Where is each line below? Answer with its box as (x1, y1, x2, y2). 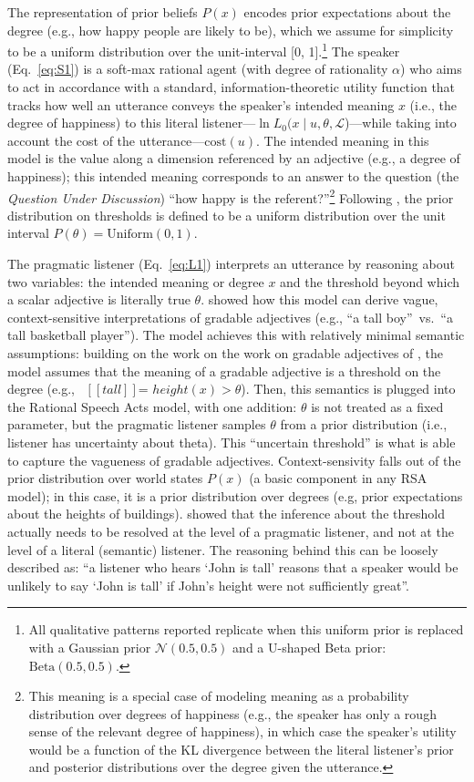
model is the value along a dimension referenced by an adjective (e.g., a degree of (7, 149, 460, 168)
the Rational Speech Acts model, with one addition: (7, 396, 297, 416)
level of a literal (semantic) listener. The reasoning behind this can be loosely (7, 540, 438, 559)
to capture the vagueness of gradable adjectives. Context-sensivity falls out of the (7, 450, 461, 469)
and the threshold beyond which (280, 272, 460, 291)
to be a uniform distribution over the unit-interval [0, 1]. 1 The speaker (7, 39, 400, 60)
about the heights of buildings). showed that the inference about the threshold (7, 504, 445, 523)
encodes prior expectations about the (243, 3, 451, 21)
